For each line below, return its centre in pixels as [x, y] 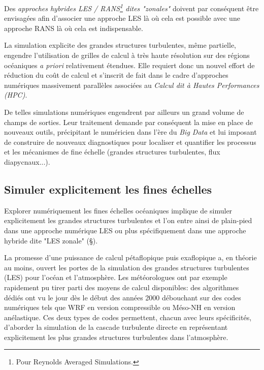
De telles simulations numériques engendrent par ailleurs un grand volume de [124, 112]
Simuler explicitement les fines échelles [108, 189]
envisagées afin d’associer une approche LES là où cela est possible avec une [122, 18]
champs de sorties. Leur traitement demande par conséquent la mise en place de [128, 122]
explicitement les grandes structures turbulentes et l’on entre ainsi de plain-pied [128, 220]
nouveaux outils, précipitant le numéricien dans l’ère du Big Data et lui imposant [130, 132]
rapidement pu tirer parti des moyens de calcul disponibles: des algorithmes [122, 287]
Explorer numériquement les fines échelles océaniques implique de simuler [118, 210]
